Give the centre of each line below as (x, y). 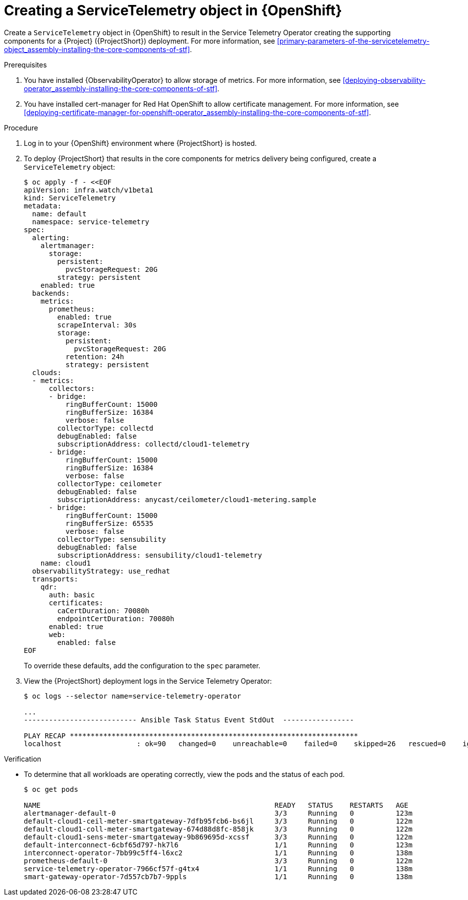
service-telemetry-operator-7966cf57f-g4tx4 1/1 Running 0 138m (218, 868)
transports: (55, 579)
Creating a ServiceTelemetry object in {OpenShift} (173, 10)
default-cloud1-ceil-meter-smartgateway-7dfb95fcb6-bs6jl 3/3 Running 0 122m (218, 821)
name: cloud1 (65, 563)
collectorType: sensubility (112, 539)
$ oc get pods (51, 789)
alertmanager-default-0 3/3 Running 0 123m (218, 813)
